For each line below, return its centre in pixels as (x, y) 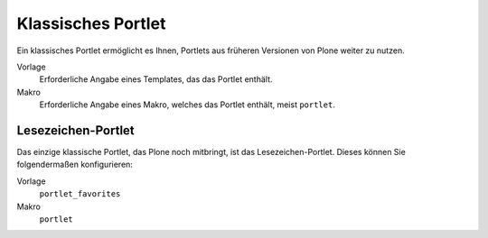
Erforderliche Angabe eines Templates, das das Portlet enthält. (156, 79)
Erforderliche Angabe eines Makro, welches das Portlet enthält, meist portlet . (188, 105)
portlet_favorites (80, 194)
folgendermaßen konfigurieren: (75, 165)
